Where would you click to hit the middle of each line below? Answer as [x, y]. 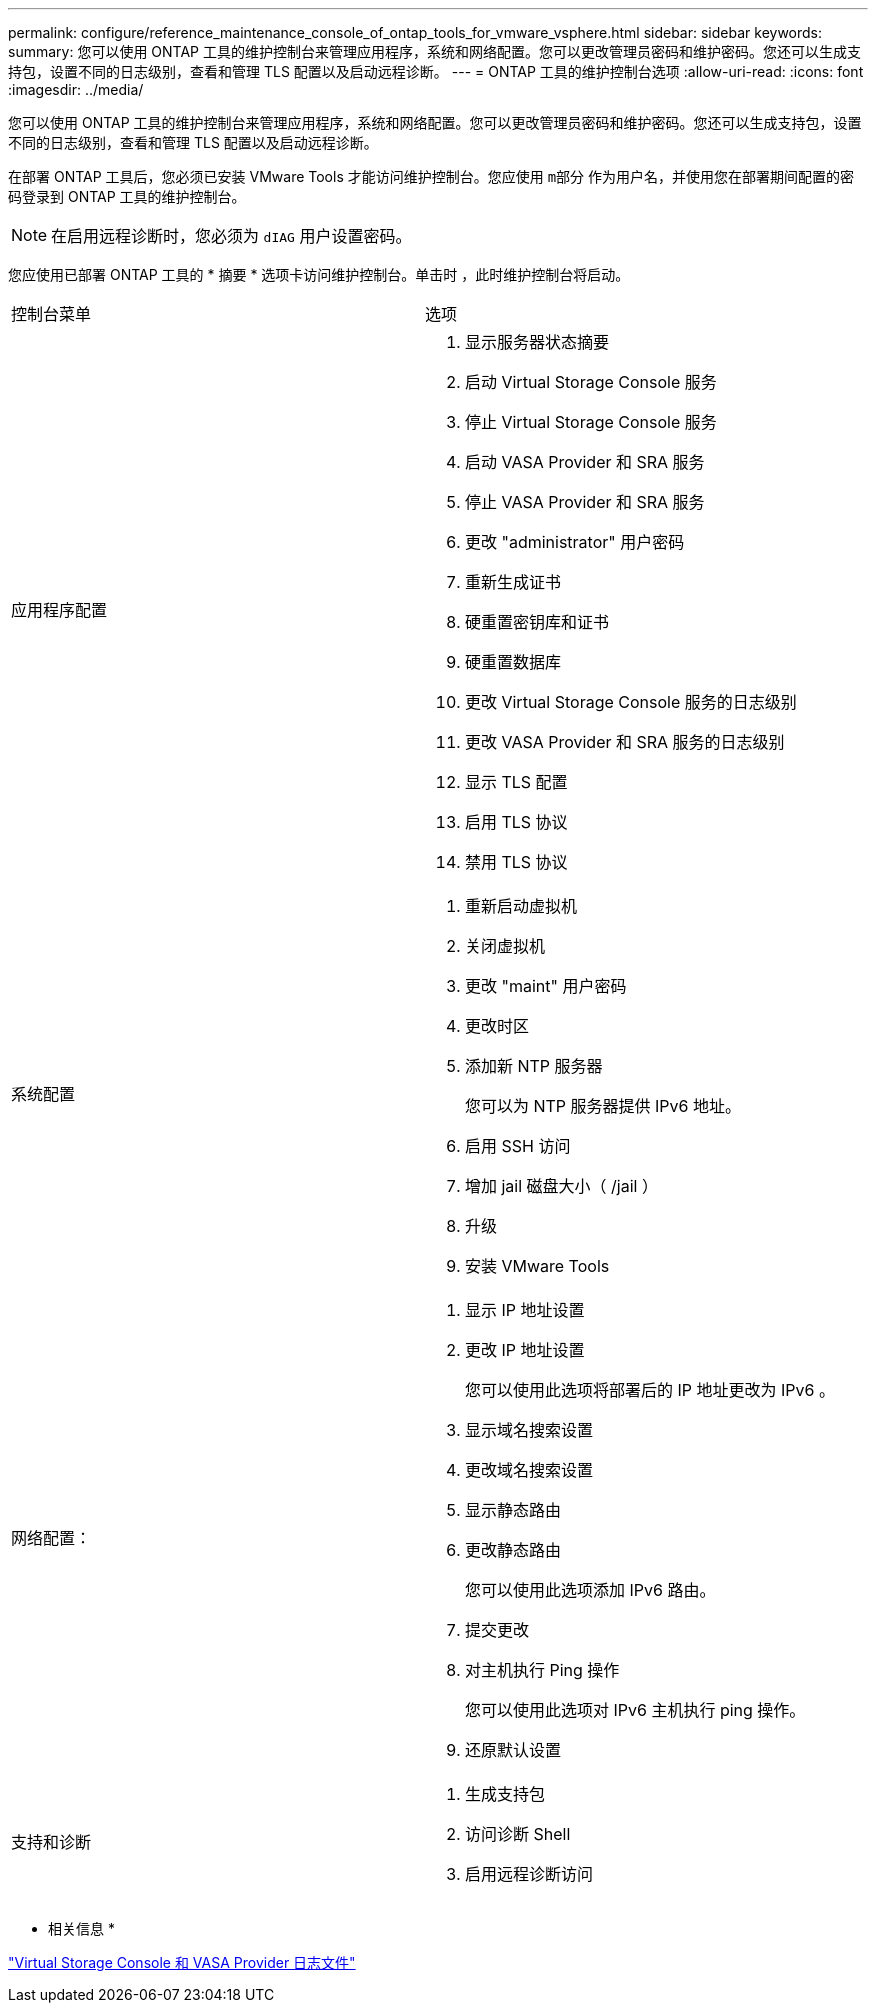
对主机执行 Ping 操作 [542, 1670]
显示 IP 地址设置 [524, 1310]
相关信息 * [81, 1928]
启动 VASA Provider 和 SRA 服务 [584, 462]
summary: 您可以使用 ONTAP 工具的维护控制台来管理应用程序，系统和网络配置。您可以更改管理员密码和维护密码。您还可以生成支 [434, 51]
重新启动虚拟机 [520, 906]
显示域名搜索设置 [528, 1430]
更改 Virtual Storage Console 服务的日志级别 [630, 702]
